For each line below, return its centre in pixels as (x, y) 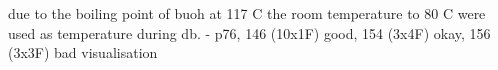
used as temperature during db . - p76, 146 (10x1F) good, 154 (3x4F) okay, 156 (249, 32)
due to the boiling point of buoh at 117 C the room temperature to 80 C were (247, 13)
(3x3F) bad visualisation (83, 52)
